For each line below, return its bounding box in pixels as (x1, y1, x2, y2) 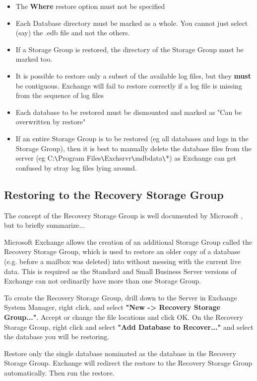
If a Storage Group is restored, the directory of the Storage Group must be (15, 44, 244, 54)
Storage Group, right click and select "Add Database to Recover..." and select (4, 321, 254, 332)
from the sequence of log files (15, 90, 104, 100)
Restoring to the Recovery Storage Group (4, 187, 224, 202)
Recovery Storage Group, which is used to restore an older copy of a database (4, 246, 241, 257)
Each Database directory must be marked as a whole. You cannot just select (15, 17, 248, 28)
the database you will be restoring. (4, 331, 110, 342)
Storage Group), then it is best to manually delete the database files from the (15, 143, 252, 153)
